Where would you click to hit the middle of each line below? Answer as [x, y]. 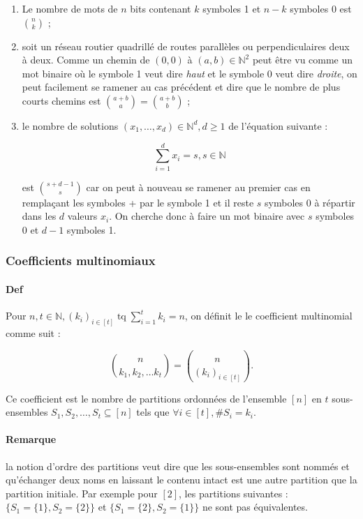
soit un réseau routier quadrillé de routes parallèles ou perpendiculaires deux [186, 46]
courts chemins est [61, 100]
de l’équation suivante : [278, 125]
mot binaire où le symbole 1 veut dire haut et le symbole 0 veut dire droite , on [190, 73]
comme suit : [33, 332]
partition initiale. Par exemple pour [82, 493]
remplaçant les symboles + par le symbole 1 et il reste [138, 202]
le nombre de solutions [70, 125]
